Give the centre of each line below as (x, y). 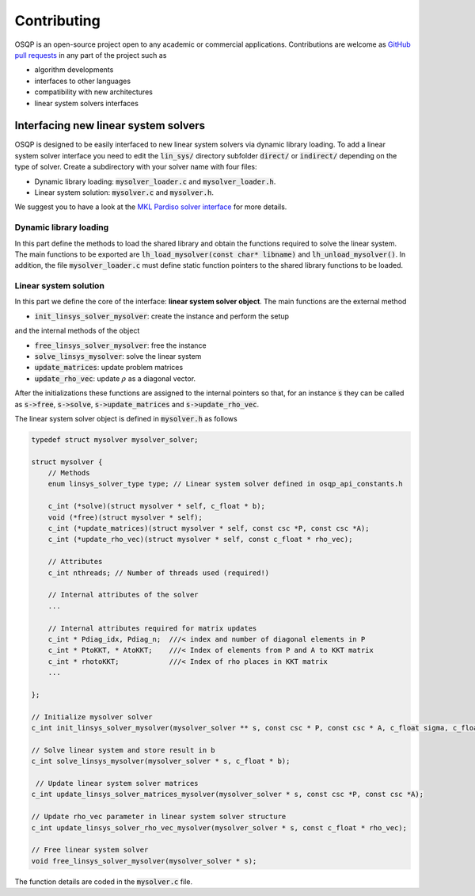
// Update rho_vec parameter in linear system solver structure (159, 817)
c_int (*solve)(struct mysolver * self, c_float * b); (156, 506)
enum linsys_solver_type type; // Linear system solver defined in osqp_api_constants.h (225, 484)
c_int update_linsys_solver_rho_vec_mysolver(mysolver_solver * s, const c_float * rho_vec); (219, 827)
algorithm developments (74, 70)
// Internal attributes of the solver (123, 595)
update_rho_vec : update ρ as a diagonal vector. (115, 378)
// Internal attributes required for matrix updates (152, 628)
